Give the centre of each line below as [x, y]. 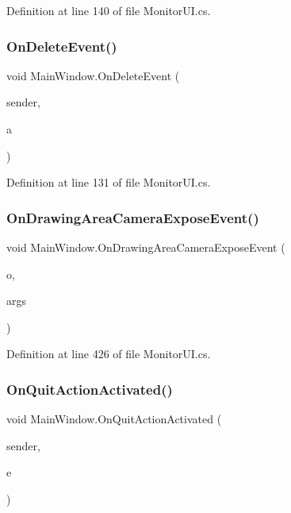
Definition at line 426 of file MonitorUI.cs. [109, 354]
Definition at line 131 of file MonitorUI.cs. [109, 182]
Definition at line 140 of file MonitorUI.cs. [109, 10]
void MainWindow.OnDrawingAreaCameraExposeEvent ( [146, 247]
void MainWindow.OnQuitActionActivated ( [114, 419]
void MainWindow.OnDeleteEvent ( [93, 75]
